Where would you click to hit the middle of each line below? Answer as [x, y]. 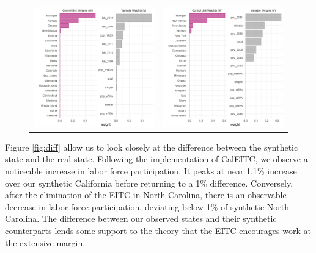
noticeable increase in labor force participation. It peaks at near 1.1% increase [151, 171]
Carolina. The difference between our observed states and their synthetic [141, 219]
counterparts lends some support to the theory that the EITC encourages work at [158, 230]
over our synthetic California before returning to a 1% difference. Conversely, [149, 183]
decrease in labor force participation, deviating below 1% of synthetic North [147, 206]
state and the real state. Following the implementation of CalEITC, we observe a [156, 159]
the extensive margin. [45, 242]
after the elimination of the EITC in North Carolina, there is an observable [146, 195]
